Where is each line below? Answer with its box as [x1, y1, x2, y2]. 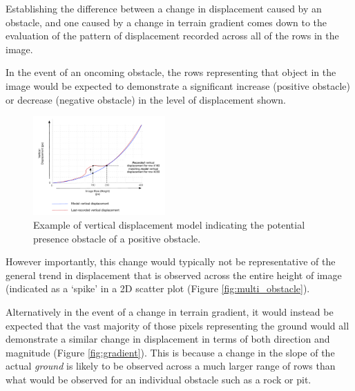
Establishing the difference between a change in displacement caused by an [6, 1, 322, 15]
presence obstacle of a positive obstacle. [33, 231, 201, 245]
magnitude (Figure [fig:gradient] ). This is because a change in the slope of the [6, 345, 335, 359]
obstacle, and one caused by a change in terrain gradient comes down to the [6, 15, 327, 29]
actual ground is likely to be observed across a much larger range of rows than [6, 359, 336, 373]
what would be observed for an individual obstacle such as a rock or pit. [6, 372, 311, 386]
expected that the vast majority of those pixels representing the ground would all [6, 318, 349, 332]
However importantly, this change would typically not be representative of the [6, 254, 336, 269]
